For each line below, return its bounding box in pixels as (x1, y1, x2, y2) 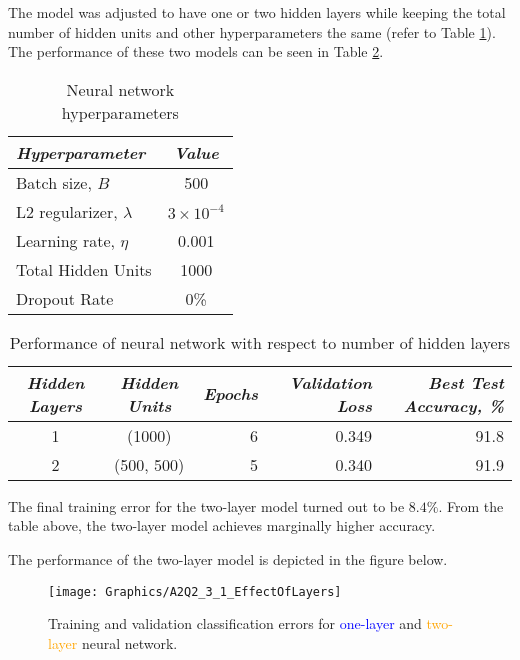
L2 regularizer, (16, 199, 118, 223)
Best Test (428, 370, 504, 394)
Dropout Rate (16, 286, 114, 310)
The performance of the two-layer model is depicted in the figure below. (8, 548, 448, 569)
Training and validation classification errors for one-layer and (48, 613, 422, 634)
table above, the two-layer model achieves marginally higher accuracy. (8, 515, 436, 536)
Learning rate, (16, 228, 115, 252)
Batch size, (16, 170, 92, 194)
